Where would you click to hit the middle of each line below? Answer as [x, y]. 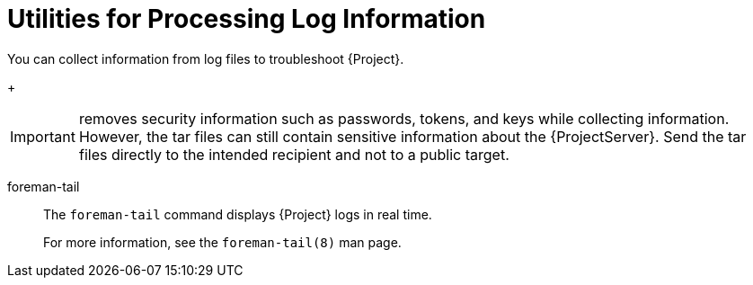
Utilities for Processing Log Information [247, 19]
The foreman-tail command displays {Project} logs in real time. [238, 214]
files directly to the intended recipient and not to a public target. [294, 154]
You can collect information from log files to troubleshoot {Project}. [206, 58]
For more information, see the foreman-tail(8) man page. [222, 242]
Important [43, 136]
